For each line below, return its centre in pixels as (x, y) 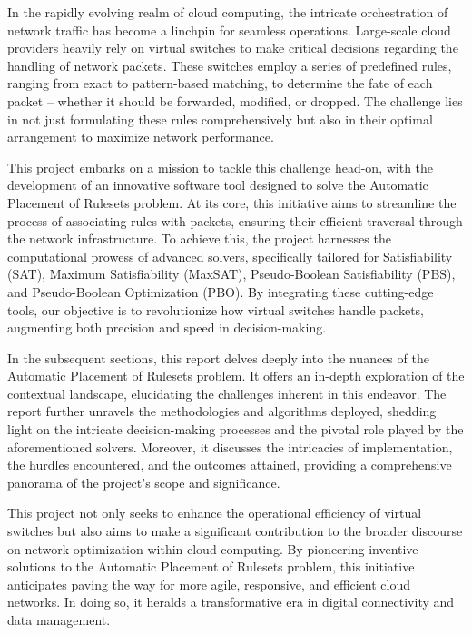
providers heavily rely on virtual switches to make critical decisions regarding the (233, 48)
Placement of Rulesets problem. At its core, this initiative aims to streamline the (232, 202)
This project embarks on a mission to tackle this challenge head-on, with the (221, 167)
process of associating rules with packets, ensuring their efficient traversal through (235, 220)
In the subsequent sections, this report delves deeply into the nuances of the (218, 357)
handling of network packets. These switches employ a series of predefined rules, (230, 65)
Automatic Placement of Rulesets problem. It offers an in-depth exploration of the (236, 376)
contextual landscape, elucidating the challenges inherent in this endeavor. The (227, 393)
